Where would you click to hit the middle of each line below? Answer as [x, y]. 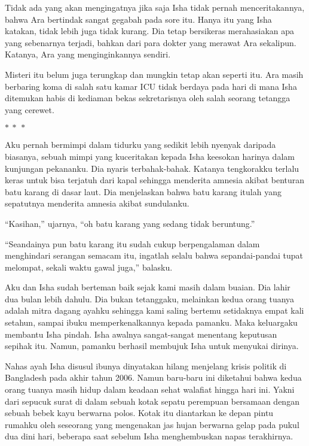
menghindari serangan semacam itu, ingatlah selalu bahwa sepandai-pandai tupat [154, 255]
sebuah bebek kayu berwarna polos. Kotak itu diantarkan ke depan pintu [139, 413]
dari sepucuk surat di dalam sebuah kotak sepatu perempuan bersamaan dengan [152, 401]
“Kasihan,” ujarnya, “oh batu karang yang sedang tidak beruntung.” [130, 223]
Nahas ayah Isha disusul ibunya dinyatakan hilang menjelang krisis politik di [146, 365]
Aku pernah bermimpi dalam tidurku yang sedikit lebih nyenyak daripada [140, 145]
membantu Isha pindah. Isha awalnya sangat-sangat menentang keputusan [141, 334]
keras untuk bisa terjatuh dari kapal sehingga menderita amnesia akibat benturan [155, 180]
